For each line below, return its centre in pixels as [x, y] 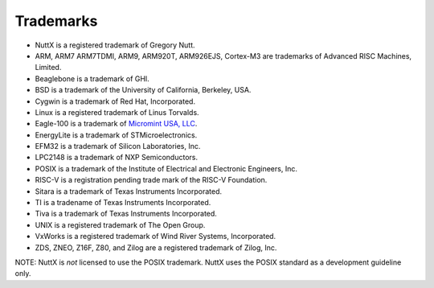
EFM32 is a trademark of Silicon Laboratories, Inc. [118, 146]
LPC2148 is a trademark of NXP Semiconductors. [117, 158]
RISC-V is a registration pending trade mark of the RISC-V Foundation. [151, 180]
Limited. [48, 68]
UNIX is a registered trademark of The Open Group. [120, 224]
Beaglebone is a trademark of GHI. [92, 78]
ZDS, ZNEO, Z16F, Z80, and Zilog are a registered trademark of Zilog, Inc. [156, 247]
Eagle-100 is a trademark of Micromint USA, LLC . [116, 124]
